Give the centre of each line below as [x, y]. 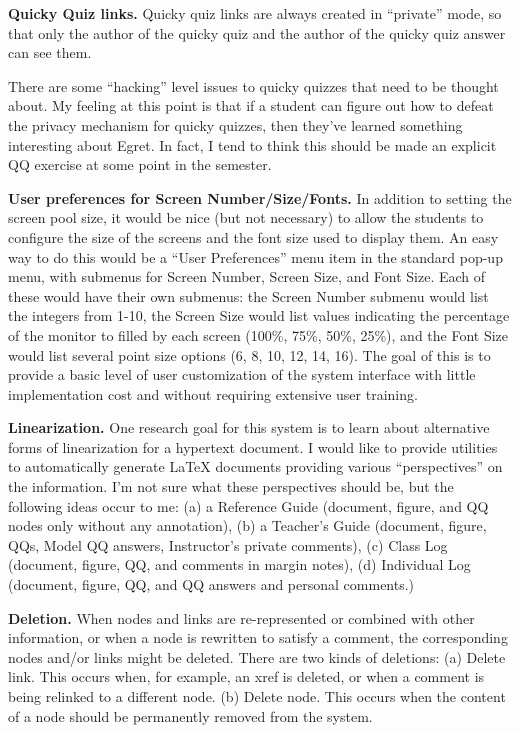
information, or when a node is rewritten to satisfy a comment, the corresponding [258, 637]
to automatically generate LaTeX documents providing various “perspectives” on [255, 466]
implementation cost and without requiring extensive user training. [213, 393]
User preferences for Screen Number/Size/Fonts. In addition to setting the [260, 197]
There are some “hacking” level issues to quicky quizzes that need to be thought [253, 85]
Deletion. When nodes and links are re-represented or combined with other [241, 617]
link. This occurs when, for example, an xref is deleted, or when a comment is [246, 676]
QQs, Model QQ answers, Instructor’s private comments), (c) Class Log [228, 544]
